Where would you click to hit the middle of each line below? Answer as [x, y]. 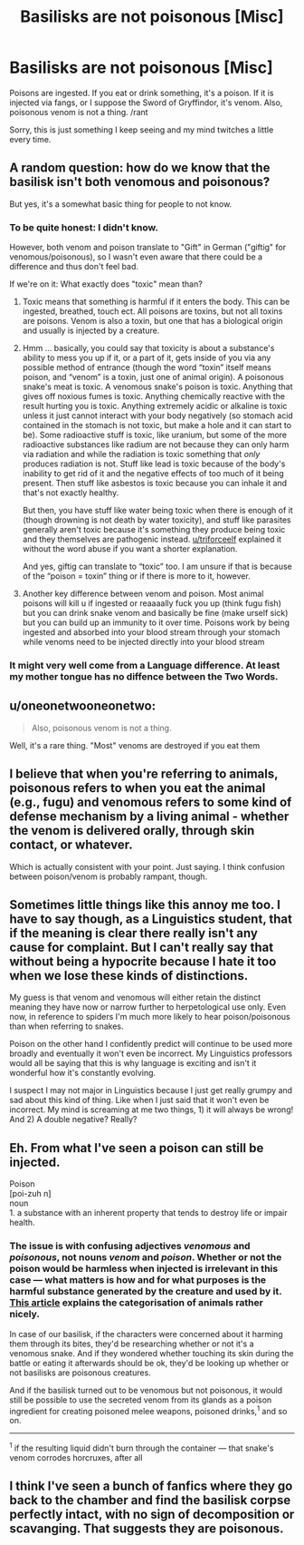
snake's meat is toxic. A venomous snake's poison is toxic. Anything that [157, 386]
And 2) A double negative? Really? [73, 1120]
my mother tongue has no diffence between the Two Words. [144, 676]
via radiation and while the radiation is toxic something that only [141, 455]
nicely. [25, 1315]
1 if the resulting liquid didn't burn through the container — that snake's [142, 1447]
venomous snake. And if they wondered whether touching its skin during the [152, 1353]
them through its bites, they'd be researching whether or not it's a [132, 1344]
